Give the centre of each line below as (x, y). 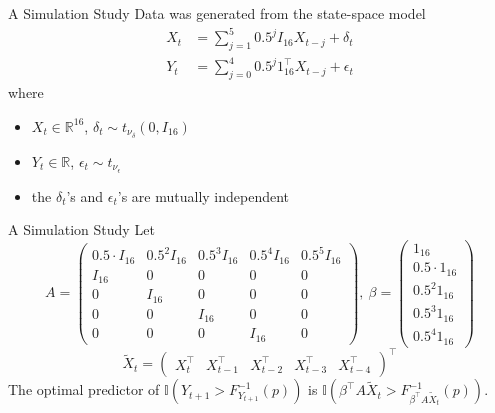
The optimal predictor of (84, 389)
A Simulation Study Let (81, 229)
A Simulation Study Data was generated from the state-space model (217, 13)
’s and (85, 195)
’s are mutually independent (203, 195)
